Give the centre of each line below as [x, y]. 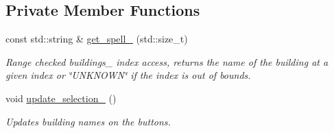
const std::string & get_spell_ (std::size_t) [97, 39]
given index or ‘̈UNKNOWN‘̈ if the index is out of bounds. [128, 75]
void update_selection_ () [61, 98]
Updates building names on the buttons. [88, 121]
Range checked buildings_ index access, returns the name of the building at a [167, 61]
